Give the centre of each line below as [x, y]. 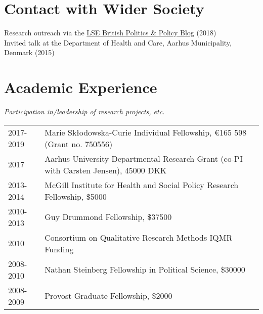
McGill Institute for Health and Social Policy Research [142, 185]
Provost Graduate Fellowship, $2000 [108, 296]
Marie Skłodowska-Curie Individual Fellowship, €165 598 [146, 132]
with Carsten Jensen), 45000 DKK [106, 170]
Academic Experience [81, 87]
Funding [59, 249]
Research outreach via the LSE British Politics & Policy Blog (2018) [110, 33]
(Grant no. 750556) [79, 144]
